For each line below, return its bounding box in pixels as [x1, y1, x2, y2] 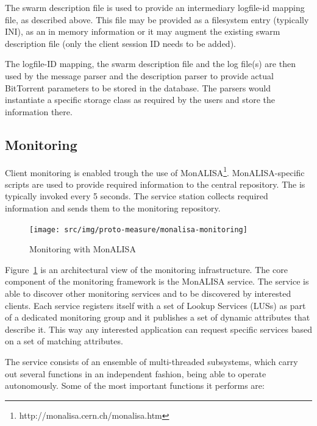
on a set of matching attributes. [5, 335, 123, 347]
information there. [5, 105, 73, 118]
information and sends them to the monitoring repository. [5, 201, 221, 214]
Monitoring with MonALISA [29, 243, 136, 255]
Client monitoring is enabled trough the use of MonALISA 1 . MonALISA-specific [5, 164, 305, 179]
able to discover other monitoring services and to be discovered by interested [5, 287, 291, 300]
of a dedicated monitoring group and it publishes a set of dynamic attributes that [5, 311, 310, 324]
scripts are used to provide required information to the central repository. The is [5, 177, 305, 190]
